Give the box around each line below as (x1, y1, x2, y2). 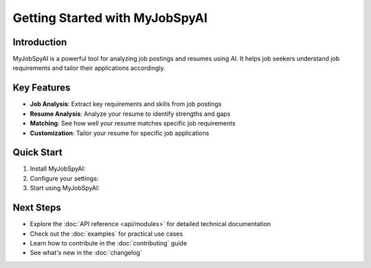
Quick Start (12, 147, 63, 158)
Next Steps (12, 202, 61, 214)
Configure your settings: (30, 174, 99, 182)
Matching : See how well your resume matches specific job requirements (30, 119, 236, 127)
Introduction (12, 36, 67, 48)
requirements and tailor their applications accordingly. (12, 64, 166, 72)
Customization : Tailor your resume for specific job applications (30, 129, 210, 137)
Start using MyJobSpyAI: (30, 184, 100, 192)
